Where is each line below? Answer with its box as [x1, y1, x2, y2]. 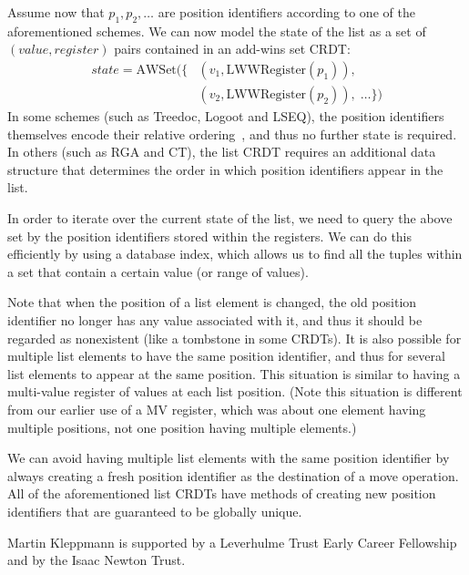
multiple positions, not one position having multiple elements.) [7, 417, 357, 436]
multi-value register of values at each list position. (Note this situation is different [7, 382, 463, 401]
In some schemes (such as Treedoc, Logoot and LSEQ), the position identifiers [7, 107, 444, 126]
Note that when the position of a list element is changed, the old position [7, 293, 417, 312]
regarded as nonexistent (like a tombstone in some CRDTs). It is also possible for [7, 328, 462, 347]
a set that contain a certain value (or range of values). [7, 262, 309, 281]
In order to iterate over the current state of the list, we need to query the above [7, 209, 453, 228]
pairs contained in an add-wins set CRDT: [114, 39, 351, 58]
